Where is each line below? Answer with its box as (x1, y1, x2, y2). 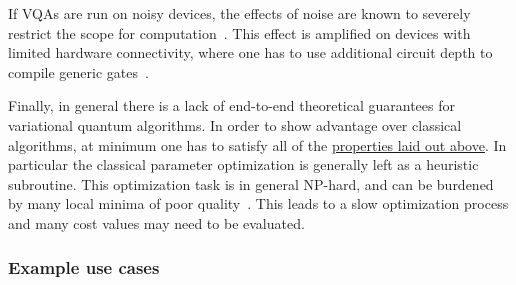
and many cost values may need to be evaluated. (8, 212, 305, 233)
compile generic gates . (8, 61, 149, 82)
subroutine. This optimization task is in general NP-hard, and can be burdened (8, 173, 494, 194)
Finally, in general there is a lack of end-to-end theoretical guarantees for (8, 95, 455, 116)
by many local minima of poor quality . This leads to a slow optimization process (8, 193, 509, 214)
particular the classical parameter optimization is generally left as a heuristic (8, 154, 479, 175)
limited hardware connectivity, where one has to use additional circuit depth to (8, 42, 493, 63)
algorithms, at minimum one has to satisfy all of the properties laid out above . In (8, 134, 507, 155)
